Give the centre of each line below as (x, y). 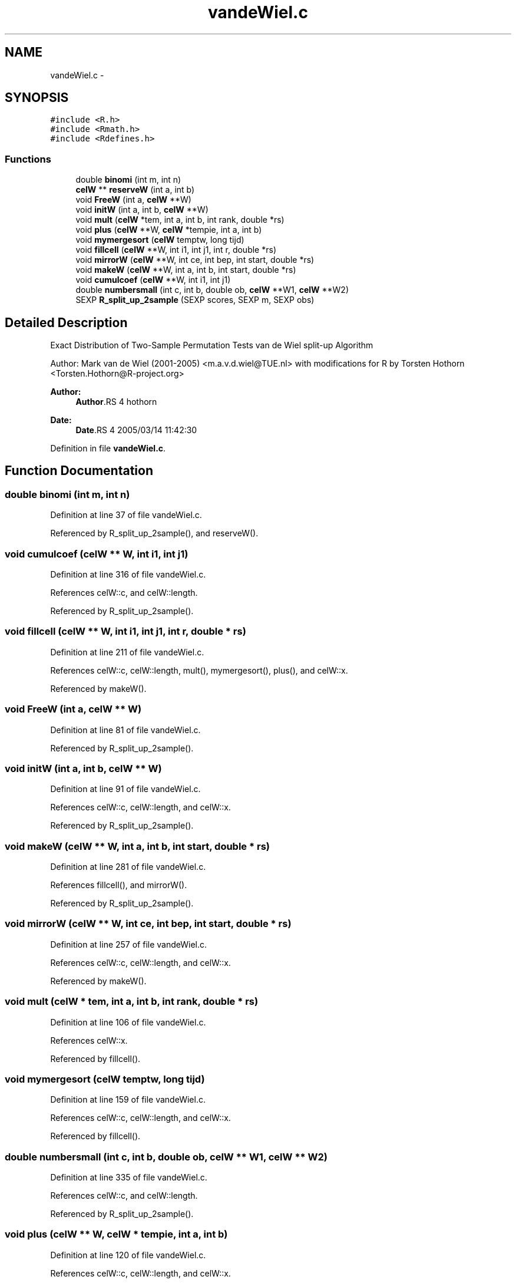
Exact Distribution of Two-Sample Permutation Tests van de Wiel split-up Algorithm (212, 345)
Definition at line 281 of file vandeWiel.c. (128, 867)
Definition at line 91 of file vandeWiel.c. (125, 789)
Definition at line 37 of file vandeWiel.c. (126, 515)
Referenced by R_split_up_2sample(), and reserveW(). (154, 533)
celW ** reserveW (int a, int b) (135, 190)
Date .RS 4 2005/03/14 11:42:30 (136, 430)
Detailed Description (66, 322)
